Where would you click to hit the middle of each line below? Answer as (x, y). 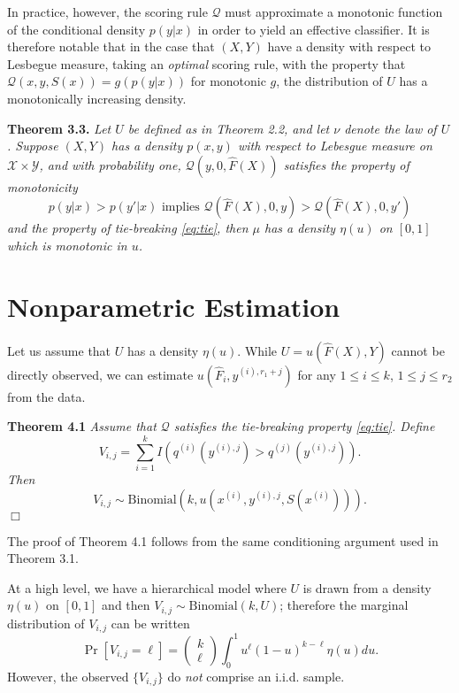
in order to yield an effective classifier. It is (314, 29)
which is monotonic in (67, 245)
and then (126, 605)
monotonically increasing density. (97, 98)
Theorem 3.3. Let (59, 128)
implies (180, 208)
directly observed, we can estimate (100, 374)
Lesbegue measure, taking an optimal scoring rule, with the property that (207, 63)
